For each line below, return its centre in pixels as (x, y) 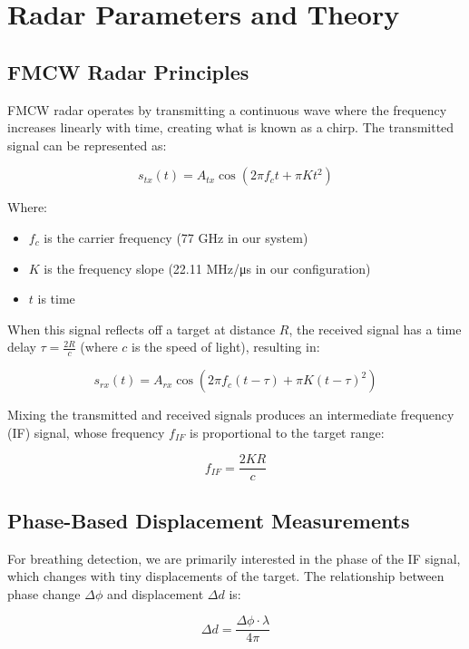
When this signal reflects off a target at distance (142, 329)
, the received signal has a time (375, 329)
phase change (44, 593)
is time (56, 299)
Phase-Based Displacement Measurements (209, 520)
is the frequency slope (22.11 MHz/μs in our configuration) (207, 268)
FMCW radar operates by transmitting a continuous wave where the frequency (227, 109)
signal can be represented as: (87, 145)
